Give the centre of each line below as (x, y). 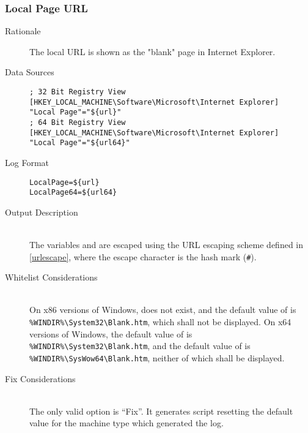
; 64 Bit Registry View (78, 122)
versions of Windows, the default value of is (111, 333)
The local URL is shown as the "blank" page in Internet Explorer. (152, 51)
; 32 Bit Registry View (78, 92)
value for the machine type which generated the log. (127, 423)
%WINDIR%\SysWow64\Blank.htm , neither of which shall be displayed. (157, 357)
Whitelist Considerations (51, 277)
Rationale (23, 31)
